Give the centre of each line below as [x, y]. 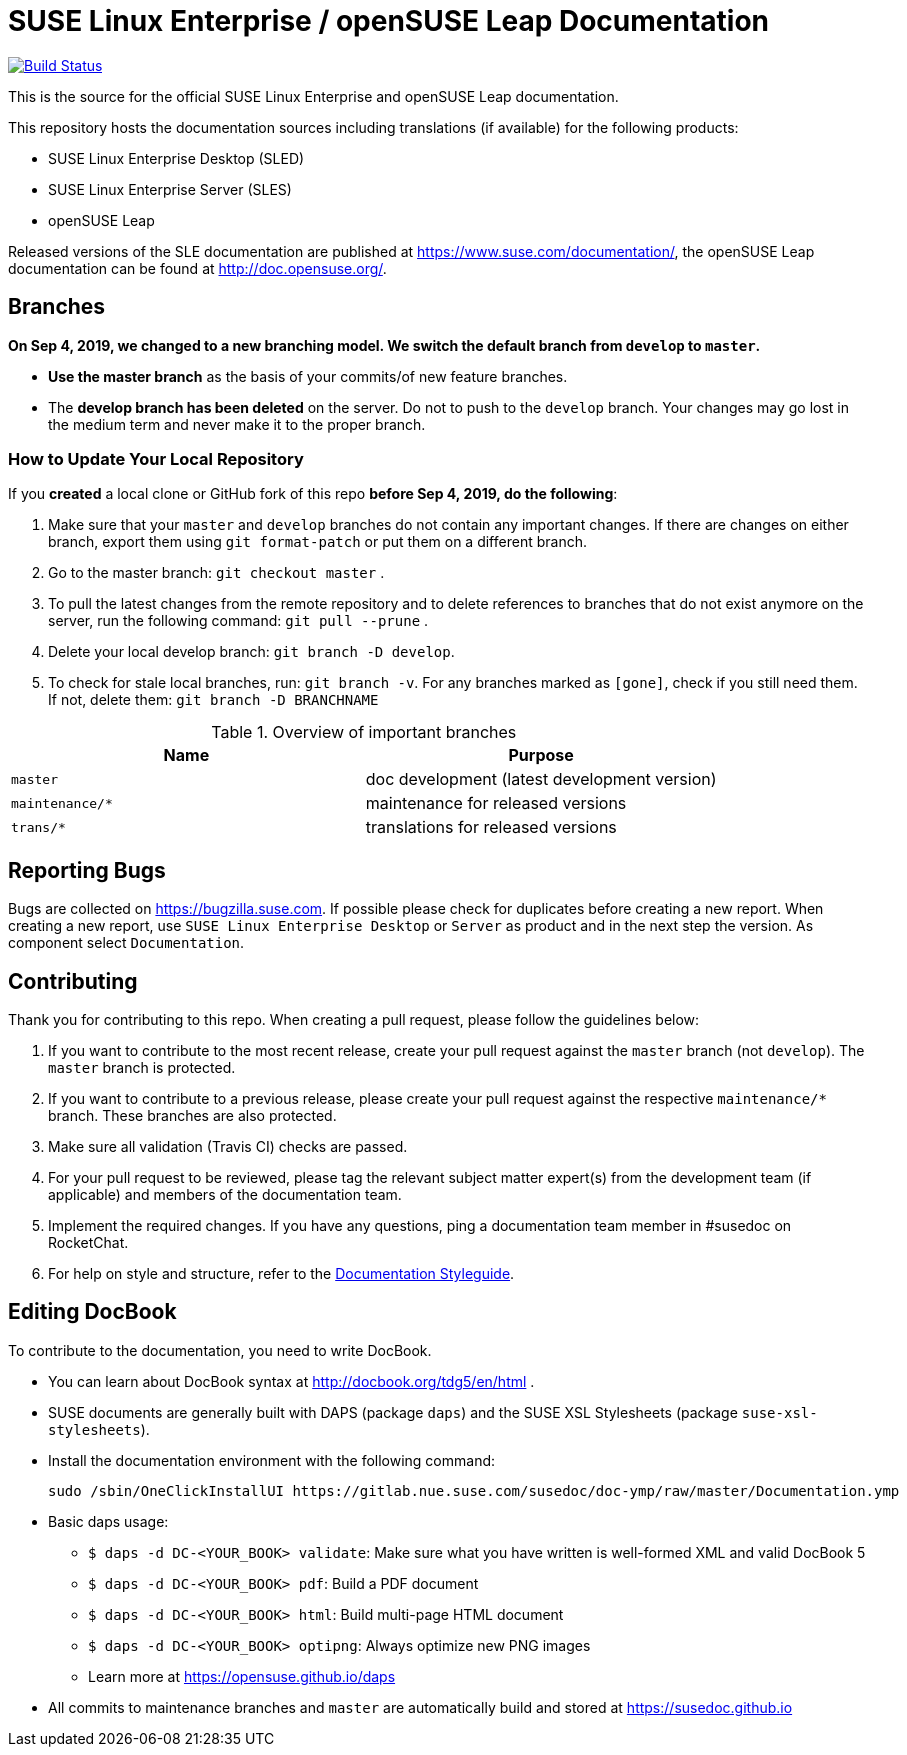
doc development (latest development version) [541, 779]
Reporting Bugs [87, 870]
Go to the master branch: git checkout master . [216, 573]
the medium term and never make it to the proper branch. [237, 424]
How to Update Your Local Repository [156, 458]
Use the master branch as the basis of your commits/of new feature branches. [308, 376]
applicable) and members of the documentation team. [225, 1195]
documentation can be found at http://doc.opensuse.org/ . [197, 268]
